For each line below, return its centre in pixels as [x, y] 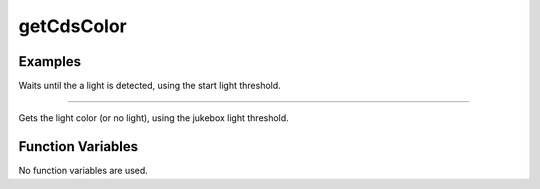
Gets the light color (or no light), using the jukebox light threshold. [153, 118]
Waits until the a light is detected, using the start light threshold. [150, 86]
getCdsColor [72, 26]
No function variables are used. [83, 171]
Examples [50, 61]
